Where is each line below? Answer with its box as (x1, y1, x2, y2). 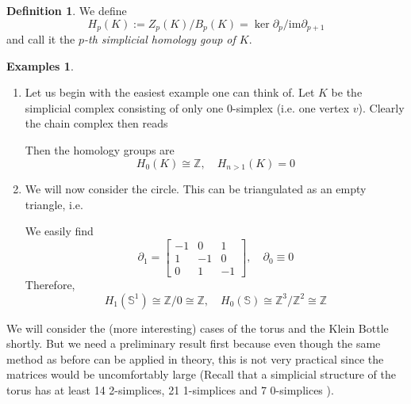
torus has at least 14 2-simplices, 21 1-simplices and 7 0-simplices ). (6, 381, 334, 398)
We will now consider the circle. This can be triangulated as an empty (25, 181, 367, 197)
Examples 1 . (6, 57, 74, 74)
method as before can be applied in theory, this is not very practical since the (6, 350, 384, 367)
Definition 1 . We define (6, 2, 127, 18)
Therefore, (25, 276, 75, 292)
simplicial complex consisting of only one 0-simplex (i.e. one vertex (25, 99, 350, 116)
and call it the (6, 31, 75, 48)
